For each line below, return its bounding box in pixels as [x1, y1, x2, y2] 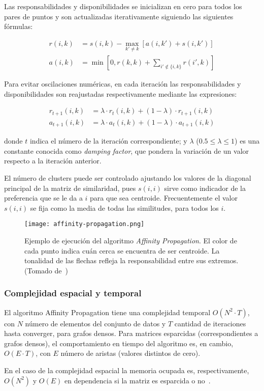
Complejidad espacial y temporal [4, 287, 142, 299]
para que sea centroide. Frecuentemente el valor [90, 192, 238, 203]
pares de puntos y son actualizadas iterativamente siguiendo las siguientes [4, 11, 234, 21]
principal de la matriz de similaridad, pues [4, 182, 136, 193]
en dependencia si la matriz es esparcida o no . [64, 375, 211, 385]
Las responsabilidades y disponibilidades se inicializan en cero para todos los [4, 1, 242, 11]
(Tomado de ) [24, 265, 68, 275]
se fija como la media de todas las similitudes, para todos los [30, 202, 219, 213]
